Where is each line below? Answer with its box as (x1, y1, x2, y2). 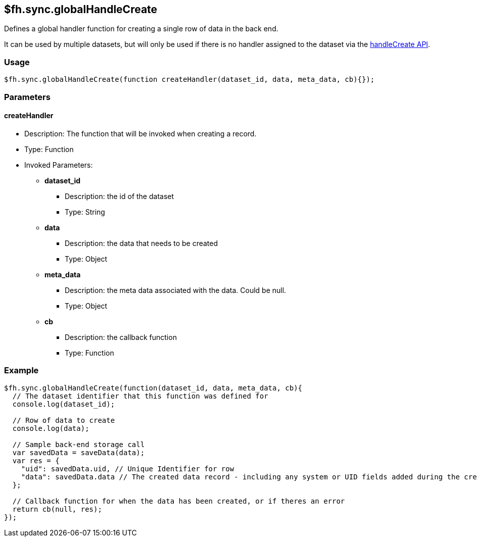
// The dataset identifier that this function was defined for (12, 391, 268, 400)
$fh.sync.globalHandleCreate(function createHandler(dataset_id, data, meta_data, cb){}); (4, 75, 375, 84)
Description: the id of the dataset (65, 191, 174, 201)
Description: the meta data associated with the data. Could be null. (65, 285, 287, 294)
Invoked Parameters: (24, 160, 93, 169)
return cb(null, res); (12, 505, 102, 513)
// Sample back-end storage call (12, 440, 145, 449)
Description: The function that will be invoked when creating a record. (24, 129, 257, 138)
